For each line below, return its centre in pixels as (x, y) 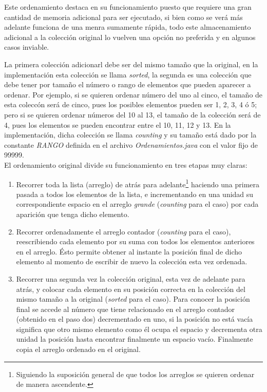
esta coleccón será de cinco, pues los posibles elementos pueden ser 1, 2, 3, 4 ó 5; (131, 104)
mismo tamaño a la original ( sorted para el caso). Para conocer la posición (133, 299)
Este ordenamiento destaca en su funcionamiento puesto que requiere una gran (128, 7)
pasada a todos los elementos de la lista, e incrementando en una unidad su (135, 194)
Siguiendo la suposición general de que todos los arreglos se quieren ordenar (135, 374)
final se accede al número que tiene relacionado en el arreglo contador (126, 309)
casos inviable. (27, 47)
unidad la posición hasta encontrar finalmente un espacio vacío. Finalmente (135, 339)
